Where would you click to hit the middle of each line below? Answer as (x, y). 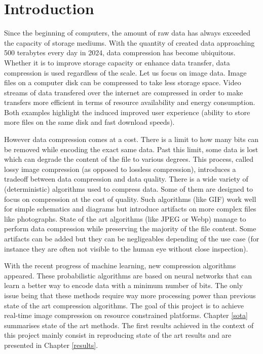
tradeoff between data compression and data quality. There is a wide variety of (126, 179)
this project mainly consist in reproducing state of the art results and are (118, 335)
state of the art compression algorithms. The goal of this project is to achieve (124, 305)
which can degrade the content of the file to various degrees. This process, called (129, 159)
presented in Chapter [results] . (51, 345)
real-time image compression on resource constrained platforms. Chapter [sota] (126, 315)
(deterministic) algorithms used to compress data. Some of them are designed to (128, 189)
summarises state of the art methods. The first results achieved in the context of (129, 325)
